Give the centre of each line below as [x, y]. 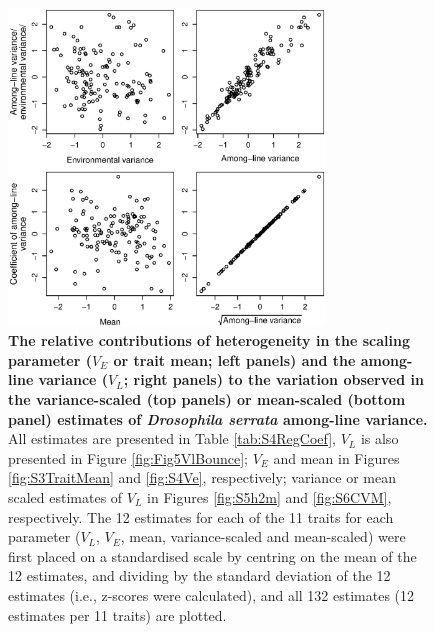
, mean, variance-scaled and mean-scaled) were [263, 536]
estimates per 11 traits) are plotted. [117, 614]
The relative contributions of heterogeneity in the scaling [209, 340]
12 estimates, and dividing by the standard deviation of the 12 [199, 575]
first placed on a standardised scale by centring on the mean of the [212, 555]
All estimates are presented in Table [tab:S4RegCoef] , [172, 438]
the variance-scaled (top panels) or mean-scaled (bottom [207, 398]
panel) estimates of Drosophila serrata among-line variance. [218, 418]
